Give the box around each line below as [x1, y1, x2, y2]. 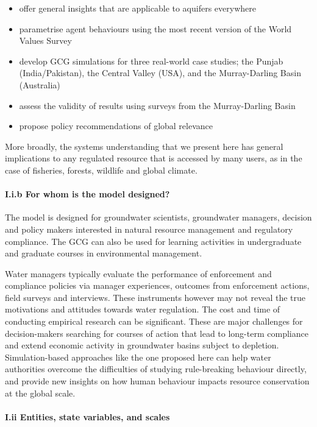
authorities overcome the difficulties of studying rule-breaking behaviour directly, [5, 362, 307, 375]
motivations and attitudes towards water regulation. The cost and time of [5, 303, 280, 316]
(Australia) [19, 78, 60, 91]
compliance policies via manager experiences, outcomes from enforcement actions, [5, 279, 310, 292]
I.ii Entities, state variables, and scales [5, 410, 170, 423]
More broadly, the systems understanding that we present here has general [5, 139, 283, 152]
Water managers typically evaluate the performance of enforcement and [5, 267, 272, 280]
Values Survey [19, 34, 72, 47]
